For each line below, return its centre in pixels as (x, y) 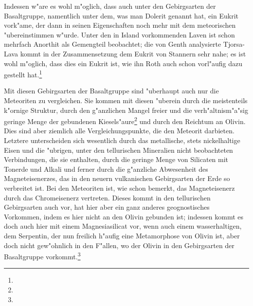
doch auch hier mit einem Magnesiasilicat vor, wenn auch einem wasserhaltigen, (123, 226)
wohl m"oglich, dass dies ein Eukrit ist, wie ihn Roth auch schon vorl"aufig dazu (123, 63)
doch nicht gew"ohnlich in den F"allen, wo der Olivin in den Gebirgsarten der (119, 245)
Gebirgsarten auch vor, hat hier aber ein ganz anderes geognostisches (107, 207)
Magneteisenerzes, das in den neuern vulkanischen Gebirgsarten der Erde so (117, 178)
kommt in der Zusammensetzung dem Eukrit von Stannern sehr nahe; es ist (133, 53)
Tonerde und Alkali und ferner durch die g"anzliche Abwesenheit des (106, 169)
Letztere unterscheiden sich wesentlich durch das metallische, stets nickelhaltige (122, 140)
